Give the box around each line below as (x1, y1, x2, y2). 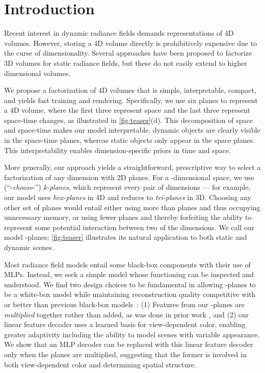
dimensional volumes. (4, 67, 71, 78)
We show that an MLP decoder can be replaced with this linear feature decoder (4, 339, 253, 350)
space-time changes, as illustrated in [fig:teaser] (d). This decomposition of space (4, 114, 253, 125)
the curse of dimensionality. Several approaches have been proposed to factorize (4, 47, 252, 58)
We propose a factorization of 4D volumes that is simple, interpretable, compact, (4, 85, 256, 95)
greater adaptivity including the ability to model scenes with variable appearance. (4, 329, 260, 339)
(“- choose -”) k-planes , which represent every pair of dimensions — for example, (4, 182, 251, 192)
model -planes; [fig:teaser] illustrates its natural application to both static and (4, 232, 247, 242)
